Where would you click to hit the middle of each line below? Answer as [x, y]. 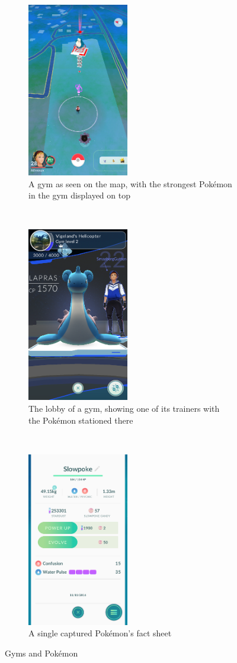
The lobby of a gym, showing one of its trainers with [124, 408]
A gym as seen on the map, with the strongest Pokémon [130, 183]
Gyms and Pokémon [41, 653]
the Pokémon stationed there [81, 420]
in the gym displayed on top [79, 195]
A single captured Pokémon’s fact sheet [100, 633]
